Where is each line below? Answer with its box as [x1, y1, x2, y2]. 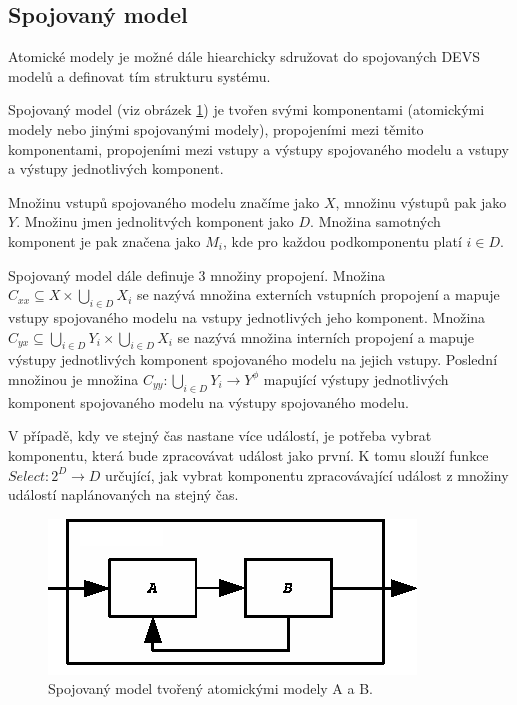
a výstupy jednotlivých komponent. [8, 158, 224, 179]
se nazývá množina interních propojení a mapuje [177, 326, 475, 347]
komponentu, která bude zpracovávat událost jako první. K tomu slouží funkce [8, 444, 489, 465]
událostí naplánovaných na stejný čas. [8, 484, 239, 505]
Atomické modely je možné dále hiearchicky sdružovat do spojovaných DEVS [8, 46, 480, 67]
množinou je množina [8, 368, 139, 389]
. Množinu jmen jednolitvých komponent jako [16, 211, 294, 232]
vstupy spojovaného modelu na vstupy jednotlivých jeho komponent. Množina [8, 306, 486, 327]
